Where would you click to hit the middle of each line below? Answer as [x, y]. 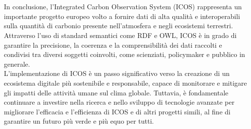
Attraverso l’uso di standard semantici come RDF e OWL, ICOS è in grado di [120, 35]
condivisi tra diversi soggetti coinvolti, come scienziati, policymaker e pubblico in [125, 54]
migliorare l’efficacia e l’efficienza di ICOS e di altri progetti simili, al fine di [117, 111]
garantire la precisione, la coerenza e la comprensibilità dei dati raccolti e [113, 45]
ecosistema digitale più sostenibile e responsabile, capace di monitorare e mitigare [125, 83]
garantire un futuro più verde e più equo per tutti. [79, 121]
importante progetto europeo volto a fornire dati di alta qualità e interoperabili [122, 16]
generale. [17, 64]
